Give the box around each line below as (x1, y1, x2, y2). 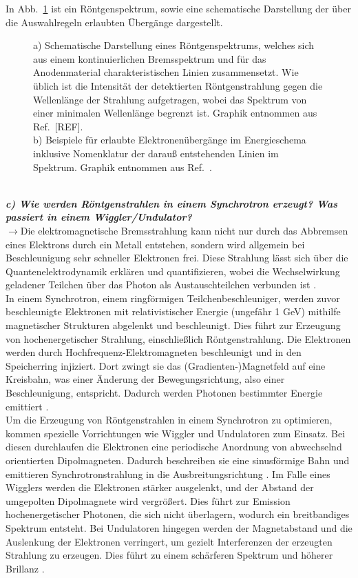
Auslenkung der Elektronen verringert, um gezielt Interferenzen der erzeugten (6, 534, 333, 548)
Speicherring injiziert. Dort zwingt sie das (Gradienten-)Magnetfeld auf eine (6, 358, 326, 372)
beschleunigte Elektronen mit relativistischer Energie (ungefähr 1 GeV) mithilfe (6, 304, 341, 319)
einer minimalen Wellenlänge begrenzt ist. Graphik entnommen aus (33, 106, 317, 120)
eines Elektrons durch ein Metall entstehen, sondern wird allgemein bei (6, 237, 305, 251)
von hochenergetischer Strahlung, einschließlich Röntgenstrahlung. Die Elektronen (6, 331, 351, 346)
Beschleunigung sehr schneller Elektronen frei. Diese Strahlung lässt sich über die (6, 250, 348, 265)
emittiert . (6, 399, 49, 413)
